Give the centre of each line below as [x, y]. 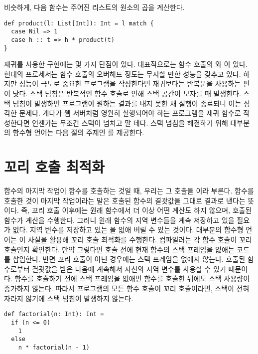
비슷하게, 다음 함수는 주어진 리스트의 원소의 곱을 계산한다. [94, 7]
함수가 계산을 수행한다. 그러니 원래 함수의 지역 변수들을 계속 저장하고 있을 [119, 220]
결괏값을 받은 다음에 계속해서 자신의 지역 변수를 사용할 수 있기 [129, 268]
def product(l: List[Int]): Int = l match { [79, 23]
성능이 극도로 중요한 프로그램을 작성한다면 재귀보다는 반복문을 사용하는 [130, 84]
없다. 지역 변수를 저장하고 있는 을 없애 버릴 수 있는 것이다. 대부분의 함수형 [128, 230]
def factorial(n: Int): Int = [54, 314]
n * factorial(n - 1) [54, 347]
